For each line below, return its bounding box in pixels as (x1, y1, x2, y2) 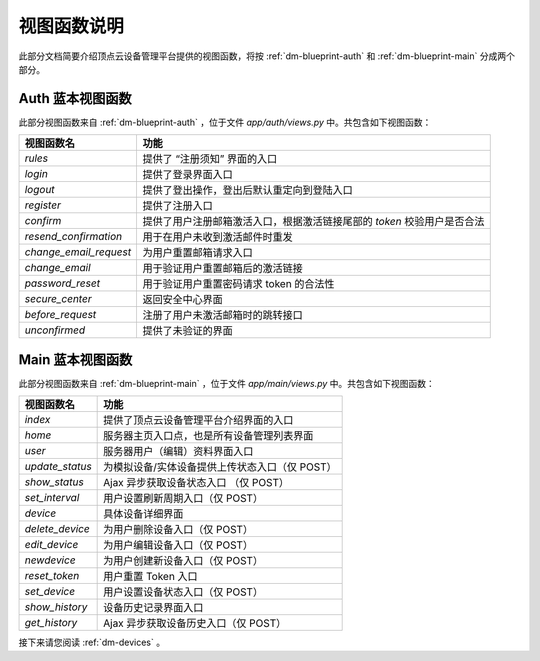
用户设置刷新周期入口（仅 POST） (103, 491, 264, 505)
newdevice (24, 553, 76, 567)
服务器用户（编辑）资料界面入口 (103, 445, 254, 459)
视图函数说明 (18, 15, 125, 37)
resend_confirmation (24, 230, 123, 244)
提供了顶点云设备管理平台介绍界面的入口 (103, 413, 294, 427)
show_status (24, 475, 84, 489)
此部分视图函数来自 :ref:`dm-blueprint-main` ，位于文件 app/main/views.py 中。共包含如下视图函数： (18, 377, 435, 389)
